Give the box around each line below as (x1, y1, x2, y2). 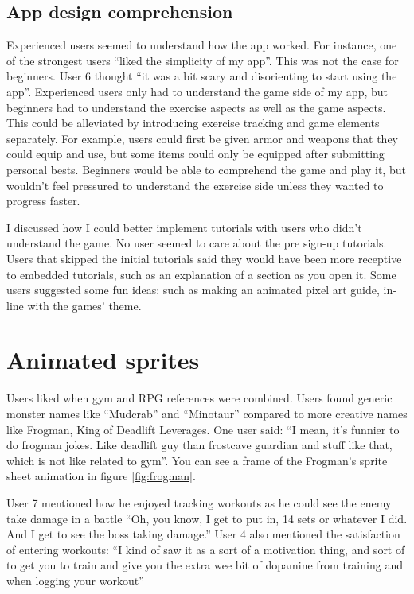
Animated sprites (6, 344, 200, 376)
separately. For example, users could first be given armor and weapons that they (6, 130, 398, 146)
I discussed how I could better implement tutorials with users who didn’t (6, 219, 362, 235)
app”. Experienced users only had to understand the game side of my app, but (6, 83, 388, 99)
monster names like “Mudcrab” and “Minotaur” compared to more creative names (6, 406, 408, 422)
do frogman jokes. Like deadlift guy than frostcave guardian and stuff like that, (6, 437, 393, 453)
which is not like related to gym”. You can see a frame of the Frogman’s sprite (6, 452, 388, 468)
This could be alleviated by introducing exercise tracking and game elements (6, 115, 380, 131)
